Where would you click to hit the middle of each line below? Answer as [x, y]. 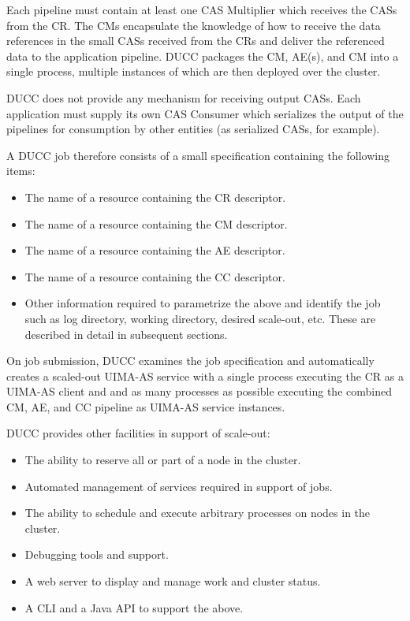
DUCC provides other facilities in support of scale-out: [138, 433]
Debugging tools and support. [97, 554]
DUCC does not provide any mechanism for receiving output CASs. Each [184, 97]
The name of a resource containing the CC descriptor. [155, 276]
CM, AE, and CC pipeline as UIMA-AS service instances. [146, 406]
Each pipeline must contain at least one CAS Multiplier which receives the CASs [202, 9]
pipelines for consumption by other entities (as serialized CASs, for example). [193, 129]
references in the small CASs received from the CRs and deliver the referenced [196, 41]
